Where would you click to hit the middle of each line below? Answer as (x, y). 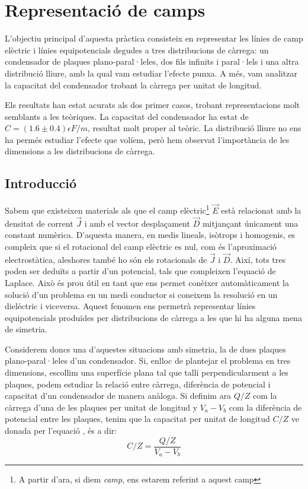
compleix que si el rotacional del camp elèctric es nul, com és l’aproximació (141, 246)
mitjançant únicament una (250, 223)
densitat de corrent (39, 223)
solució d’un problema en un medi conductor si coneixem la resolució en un (141, 294)
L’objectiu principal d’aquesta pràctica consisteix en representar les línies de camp (154, 38)
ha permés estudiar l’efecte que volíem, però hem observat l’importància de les (147, 139)
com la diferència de (265, 407)
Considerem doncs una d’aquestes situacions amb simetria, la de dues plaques (145, 349)
